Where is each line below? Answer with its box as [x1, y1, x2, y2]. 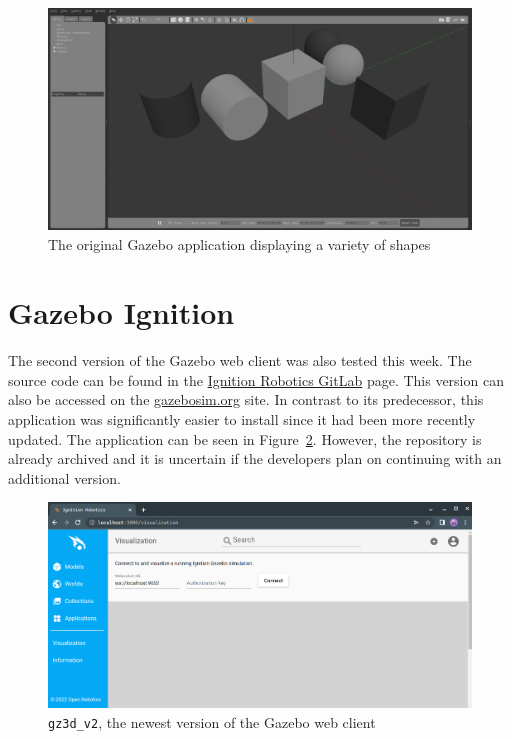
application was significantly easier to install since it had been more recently [8, 409, 476, 430]
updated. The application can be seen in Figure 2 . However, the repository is [8, 428, 482, 449]
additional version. [8, 467, 121, 488]
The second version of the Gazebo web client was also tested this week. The [8, 350, 472, 371]
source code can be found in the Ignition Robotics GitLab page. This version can [8, 369, 504, 390]
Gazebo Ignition [8, 292, 235, 333]
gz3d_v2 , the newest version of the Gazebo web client [48, 711, 376, 732]
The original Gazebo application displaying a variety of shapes [48, 233, 431, 254]
